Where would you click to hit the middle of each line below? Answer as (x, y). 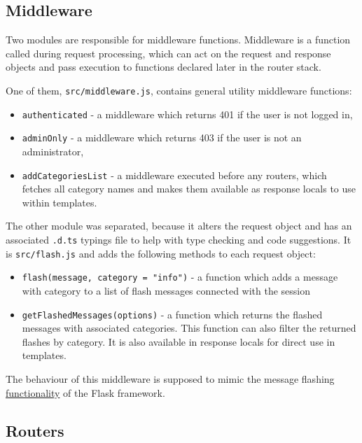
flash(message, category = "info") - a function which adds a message (180, 277)
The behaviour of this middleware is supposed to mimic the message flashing (170, 378)
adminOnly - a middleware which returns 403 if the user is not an (162, 138)
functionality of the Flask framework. (85, 392)
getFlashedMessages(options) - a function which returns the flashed (172, 314)
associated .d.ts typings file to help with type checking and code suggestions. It (179, 239)
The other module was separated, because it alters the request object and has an (179, 226)
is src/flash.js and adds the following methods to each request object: (161, 253)
